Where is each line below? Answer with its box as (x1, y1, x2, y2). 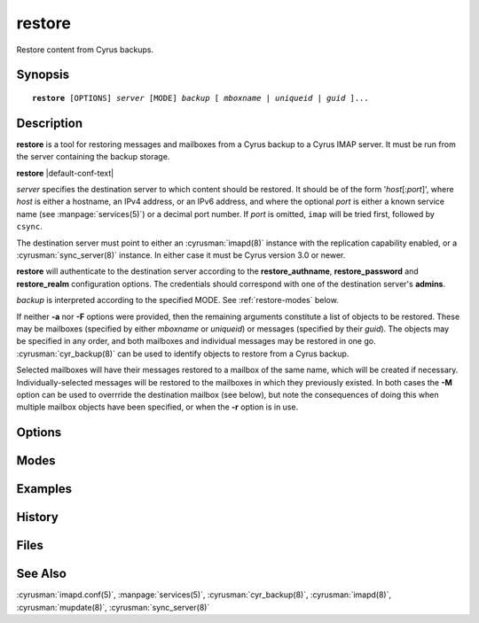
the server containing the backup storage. (16, 152, 170, 162)
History (16, 510, 59, 525)
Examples (16, 481, 73, 496)
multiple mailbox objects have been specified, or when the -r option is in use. (16, 401, 299, 412)
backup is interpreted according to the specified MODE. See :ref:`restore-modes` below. (16, 295, 339, 306)
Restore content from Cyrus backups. (16, 44, 154, 55)
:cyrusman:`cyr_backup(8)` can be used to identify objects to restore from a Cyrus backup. (16, 348, 349, 359)
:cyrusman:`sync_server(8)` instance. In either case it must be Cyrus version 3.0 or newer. (16, 249, 346, 261)
